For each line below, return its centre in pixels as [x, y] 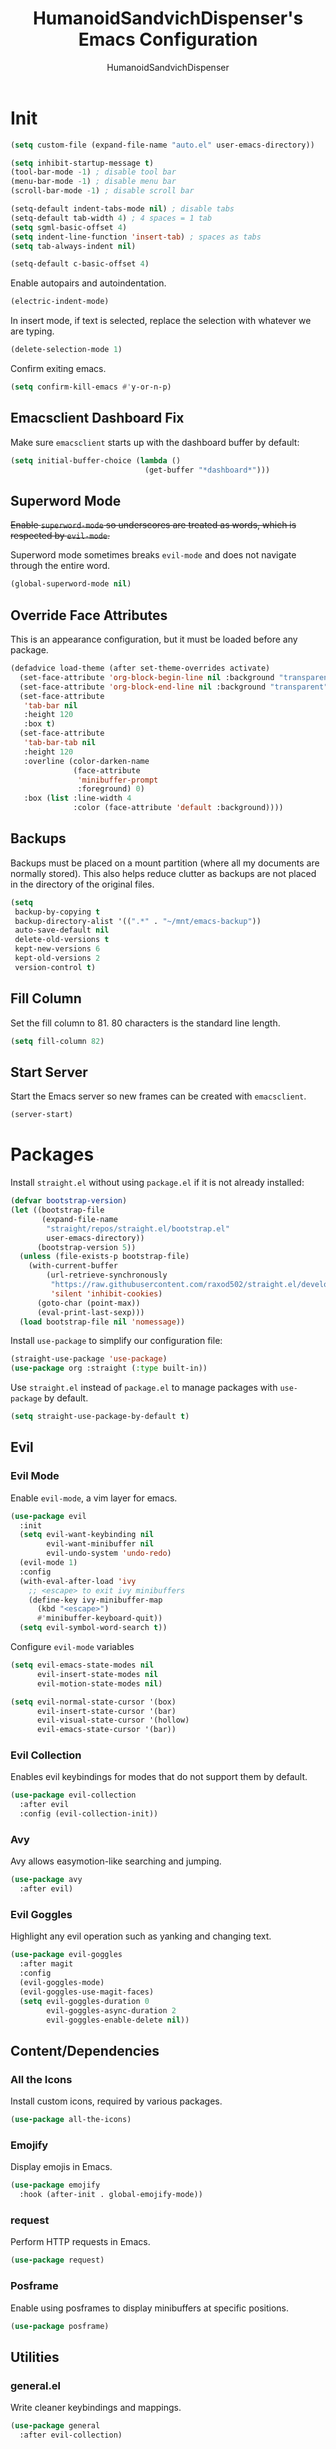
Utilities [35, 2357]
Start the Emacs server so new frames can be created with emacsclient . [158, 1096]
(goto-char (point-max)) [88, 1303]
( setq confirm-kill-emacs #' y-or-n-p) [91, 387]
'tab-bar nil [50, 705]
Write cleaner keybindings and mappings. [96, 2408]
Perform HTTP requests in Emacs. [80, 2242]
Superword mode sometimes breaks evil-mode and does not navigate [153, 555]
